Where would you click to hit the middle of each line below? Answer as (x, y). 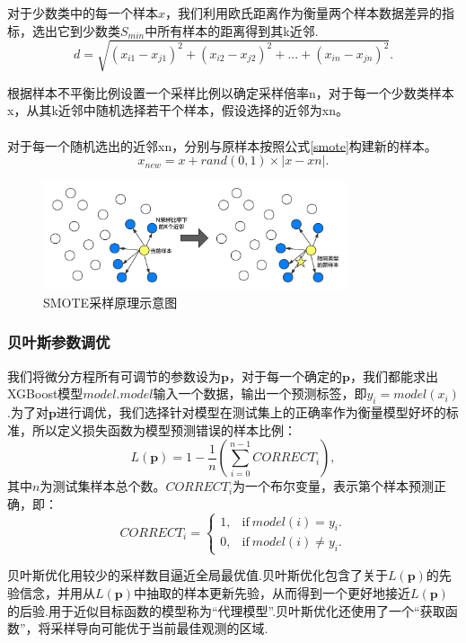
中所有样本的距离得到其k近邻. (232, 30)
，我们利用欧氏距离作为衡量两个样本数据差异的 (304, 13)
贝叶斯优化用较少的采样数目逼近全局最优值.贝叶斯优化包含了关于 (198, 575)
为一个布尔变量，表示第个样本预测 (334, 486)
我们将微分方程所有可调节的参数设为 (114, 375)
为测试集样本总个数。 (103, 486)
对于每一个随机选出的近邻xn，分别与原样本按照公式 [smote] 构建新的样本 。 (222, 145)
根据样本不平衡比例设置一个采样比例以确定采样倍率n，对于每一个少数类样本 (231, 92)
